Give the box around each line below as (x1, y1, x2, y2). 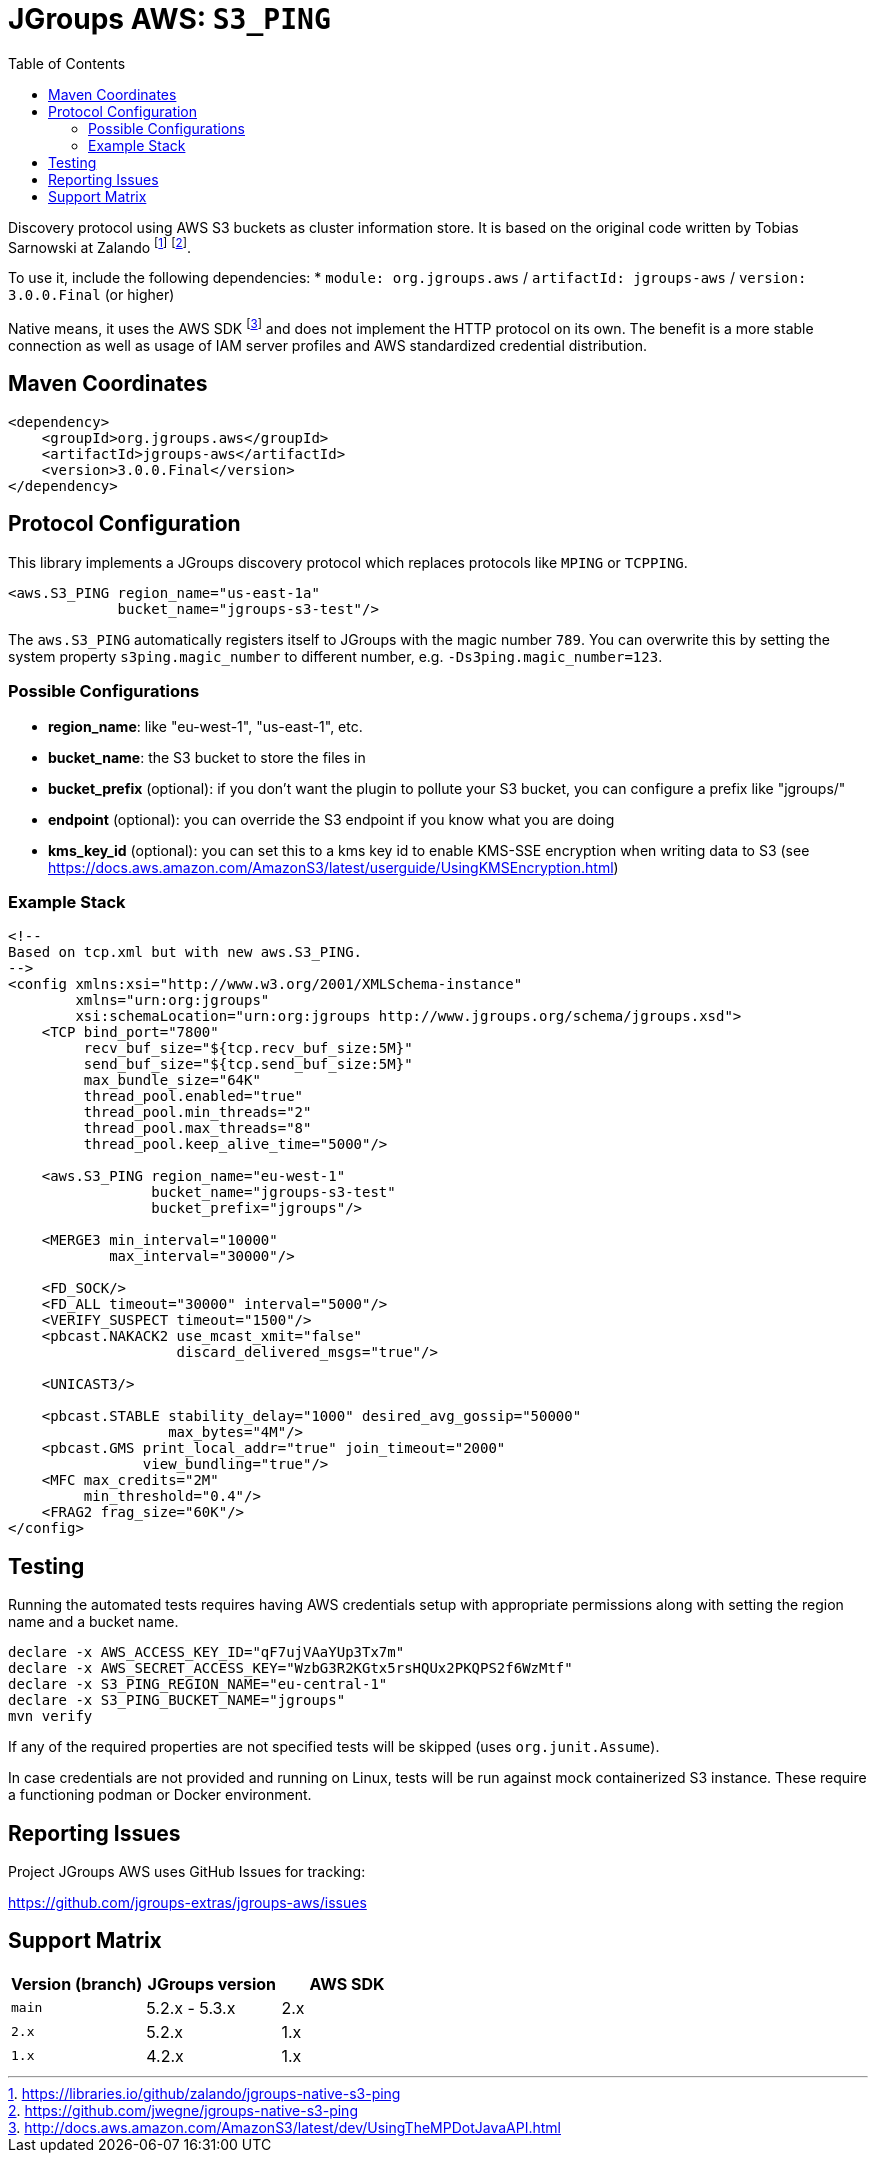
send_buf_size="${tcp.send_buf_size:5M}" (83, 1056, 413, 1073)
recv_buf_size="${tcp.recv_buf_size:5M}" (83, 1040, 413, 1057)
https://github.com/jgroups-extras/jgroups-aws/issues (8, 1893, 367, 1911)
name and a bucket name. (8, 1613, 179, 1631)
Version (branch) (11, 1973, 143, 1994)
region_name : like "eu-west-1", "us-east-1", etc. (48, 717, 363, 735)
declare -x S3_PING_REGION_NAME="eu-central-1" (8, 1676, 388, 1693)
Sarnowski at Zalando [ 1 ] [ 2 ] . (8, 235, 191, 256)
